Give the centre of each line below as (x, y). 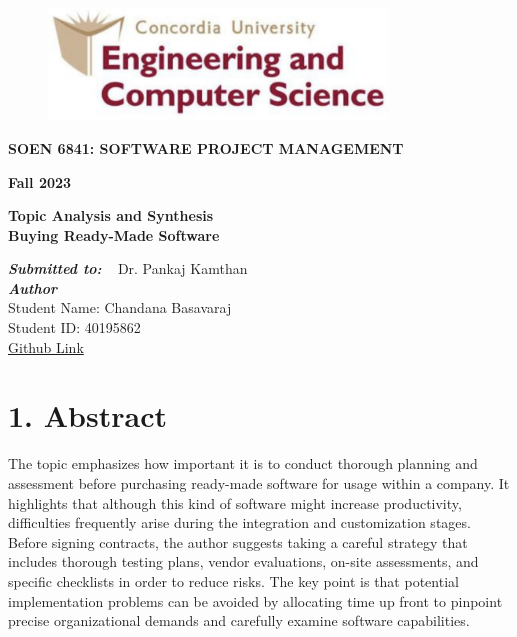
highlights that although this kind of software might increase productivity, (235, 502)
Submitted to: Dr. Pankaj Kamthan (128, 268)
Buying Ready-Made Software (114, 234)
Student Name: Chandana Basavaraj (120, 307)
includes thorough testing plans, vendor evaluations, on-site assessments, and (243, 561)
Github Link (46, 346)
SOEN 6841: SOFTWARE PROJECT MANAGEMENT (206, 147)
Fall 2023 (40, 181)
